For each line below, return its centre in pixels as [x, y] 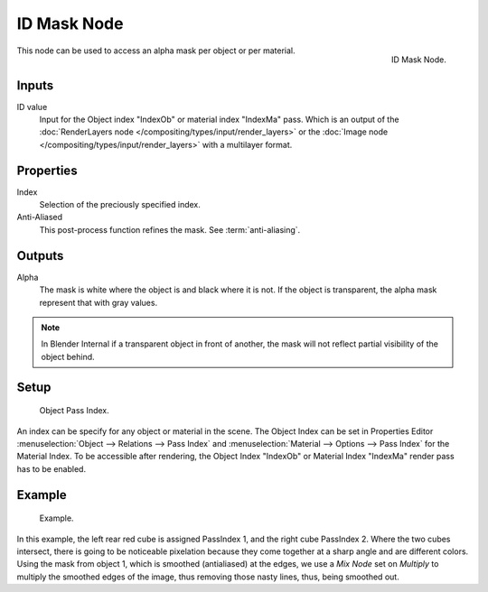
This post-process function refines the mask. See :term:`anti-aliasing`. [170, 229]
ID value [32, 106]
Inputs [35, 85]
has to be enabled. [51, 468]
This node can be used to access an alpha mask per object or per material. [156, 51]
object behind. [68, 356]
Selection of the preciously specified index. [120, 205]
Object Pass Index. [74, 411]
